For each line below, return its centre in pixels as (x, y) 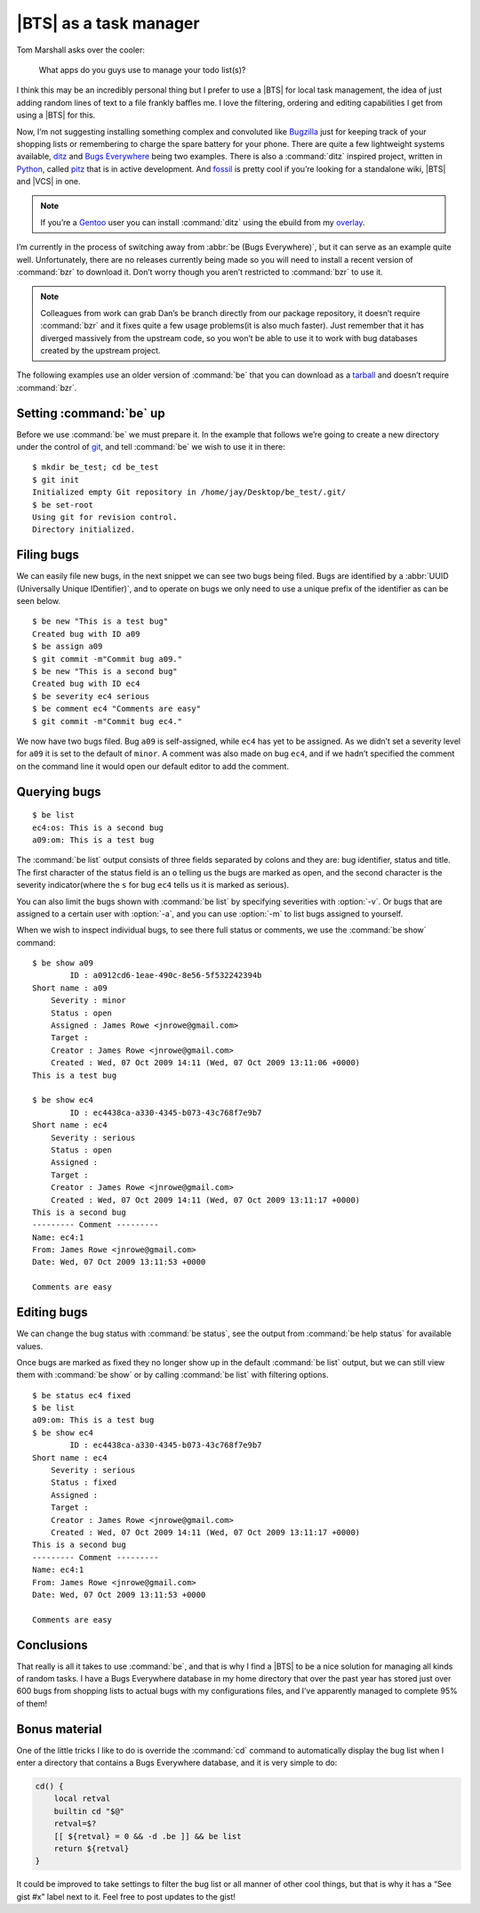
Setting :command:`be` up (91, 413)
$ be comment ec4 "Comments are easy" (117, 709)
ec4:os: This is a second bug (98, 827)
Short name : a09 (70, 988)
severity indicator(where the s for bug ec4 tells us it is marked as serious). (153, 885)
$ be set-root (63, 505)
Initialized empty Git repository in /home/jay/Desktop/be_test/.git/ (189, 492)
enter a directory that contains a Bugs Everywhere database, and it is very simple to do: (177, 1762)
